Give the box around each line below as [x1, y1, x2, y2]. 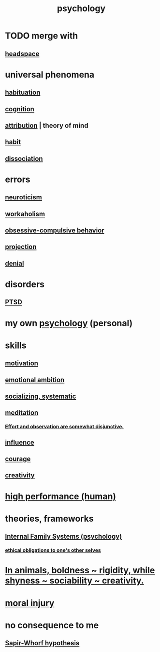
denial [5, 259, 24, 267]
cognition [5, 105, 35, 113]
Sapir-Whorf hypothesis [5, 639, 80, 647]
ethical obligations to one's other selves [5, 547, 101, 554]
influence [5, 438, 35, 446]
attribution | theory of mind [5, 121, 88, 129]
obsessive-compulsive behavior [5, 227, 105, 235]
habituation [5, 88, 41, 97]
